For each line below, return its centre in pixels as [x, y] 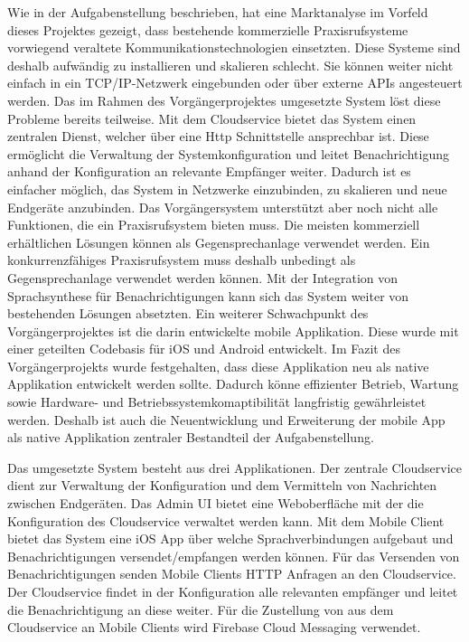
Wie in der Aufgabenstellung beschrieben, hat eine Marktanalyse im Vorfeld [218, 12]
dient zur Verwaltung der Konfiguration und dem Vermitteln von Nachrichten [222, 485]
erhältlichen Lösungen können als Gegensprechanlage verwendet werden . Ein [219, 242]
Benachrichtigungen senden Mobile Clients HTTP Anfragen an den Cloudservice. [232, 574]
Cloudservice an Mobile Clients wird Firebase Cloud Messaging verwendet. [214, 627]
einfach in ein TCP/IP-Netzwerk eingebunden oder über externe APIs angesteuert [235, 83]
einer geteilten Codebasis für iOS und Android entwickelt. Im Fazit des [204, 349]
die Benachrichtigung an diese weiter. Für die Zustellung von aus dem [201, 609]
